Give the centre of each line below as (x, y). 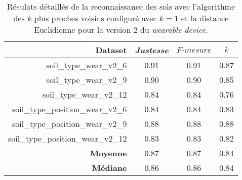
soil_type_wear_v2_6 (87, 65)
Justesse (152, 50)
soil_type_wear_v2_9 (87, 80)
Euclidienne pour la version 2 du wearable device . (121, 30)
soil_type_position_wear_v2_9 (70, 124)
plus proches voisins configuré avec (95, 18)
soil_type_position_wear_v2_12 (68, 138)
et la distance (205, 18)
